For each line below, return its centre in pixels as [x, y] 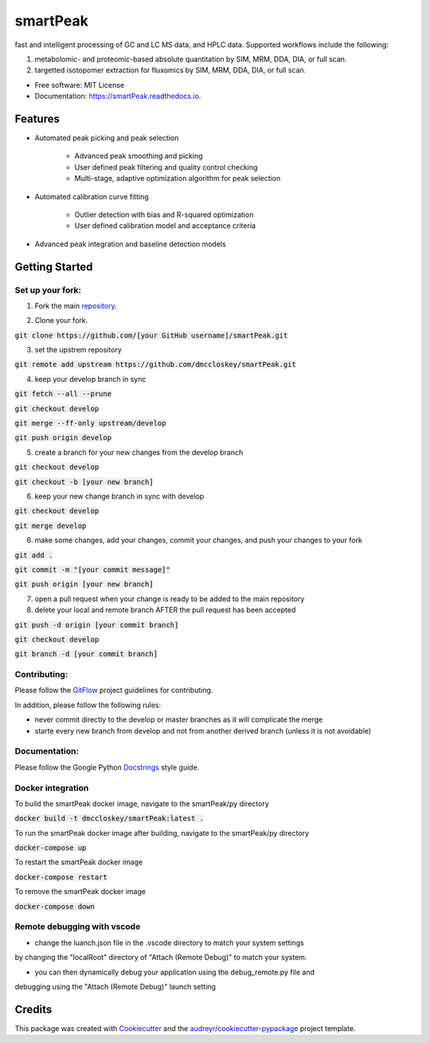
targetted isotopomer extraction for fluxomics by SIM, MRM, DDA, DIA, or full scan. [170, 70]
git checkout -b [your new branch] [84, 482]
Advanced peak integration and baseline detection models [130, 244]
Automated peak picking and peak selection [107, 138]
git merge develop [51, 525]
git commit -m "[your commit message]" [92, 569]
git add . [34, 555]
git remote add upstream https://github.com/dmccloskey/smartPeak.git [155, 364]
